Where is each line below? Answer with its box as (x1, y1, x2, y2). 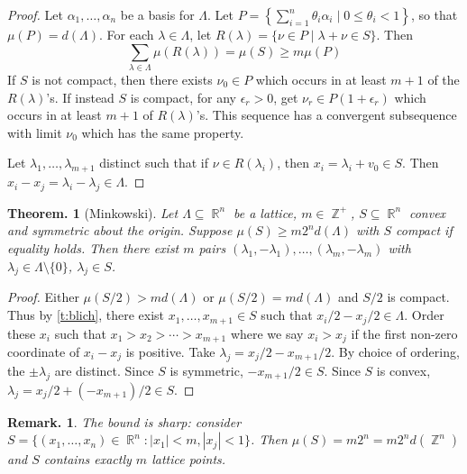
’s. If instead (46, 87, 114, 106)
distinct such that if (99, 153, 209, 172)
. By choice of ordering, (331, 342, 460, 360)
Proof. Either (7, 287, 79, 306)
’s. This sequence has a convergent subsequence (196, 105, 457, 124)
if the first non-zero (351, 324, 458, 342)
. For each (99, 25, 154, 43)
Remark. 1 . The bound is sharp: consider (7, 412, 242, 431)
